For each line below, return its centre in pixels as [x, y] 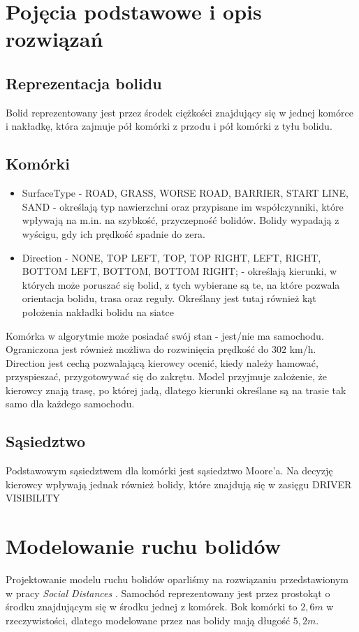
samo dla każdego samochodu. [70, 404]
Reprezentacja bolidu [84, 83]
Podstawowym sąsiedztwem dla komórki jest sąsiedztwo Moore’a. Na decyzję [169, 471]
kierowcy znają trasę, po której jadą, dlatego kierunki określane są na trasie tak [176, 390]
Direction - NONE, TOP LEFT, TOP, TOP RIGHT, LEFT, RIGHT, [171, 257]
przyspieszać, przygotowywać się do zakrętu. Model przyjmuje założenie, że [167, 376]
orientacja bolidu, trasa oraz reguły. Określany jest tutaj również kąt [169, 298]
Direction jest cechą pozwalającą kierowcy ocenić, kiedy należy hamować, [162, 362]
